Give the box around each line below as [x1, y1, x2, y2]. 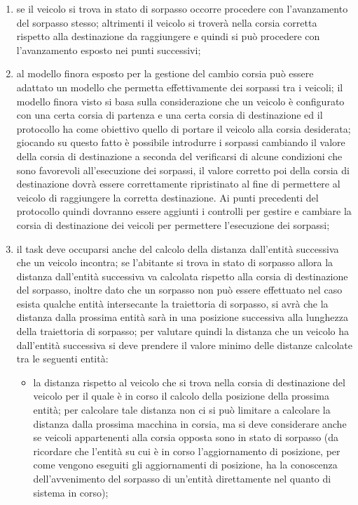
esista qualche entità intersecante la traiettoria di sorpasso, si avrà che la [16, 296, 329, 310]
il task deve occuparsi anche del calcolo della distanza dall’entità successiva [16, 241, 339, 256]
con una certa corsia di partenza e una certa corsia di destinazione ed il [16, 107, 323, 122]
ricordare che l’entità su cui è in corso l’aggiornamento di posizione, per [33, 443, 340, 458]
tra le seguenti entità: [16, 351, 109, 366]
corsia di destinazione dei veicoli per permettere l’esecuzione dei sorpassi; [16, 217, 330, 232]
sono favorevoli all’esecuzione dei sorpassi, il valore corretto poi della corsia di [16, 162, 350, 177]
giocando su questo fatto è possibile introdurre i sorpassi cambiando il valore [16, 135, 345, 150]
